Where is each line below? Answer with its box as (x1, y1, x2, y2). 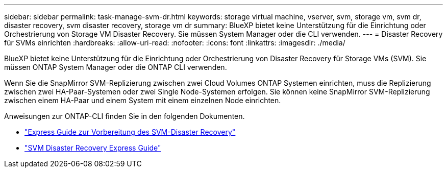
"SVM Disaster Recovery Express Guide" (24, 143, 161, 152)
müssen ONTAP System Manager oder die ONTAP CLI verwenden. (4, 63, 227, 71)
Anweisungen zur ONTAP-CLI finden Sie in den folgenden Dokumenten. (4, 112, 245, 120)
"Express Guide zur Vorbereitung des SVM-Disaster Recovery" (24, 128, 236, 136)
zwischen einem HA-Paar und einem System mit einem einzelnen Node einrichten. (4, 96, 281, 105)
